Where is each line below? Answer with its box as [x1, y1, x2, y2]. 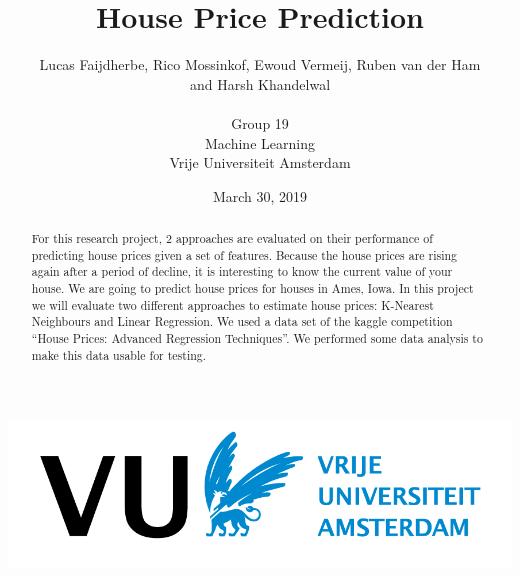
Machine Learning [205, 132, 315, 153]
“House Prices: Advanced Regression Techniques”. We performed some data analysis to [31, 330, 483, 347]
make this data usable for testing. [31, 346, 207, 363]
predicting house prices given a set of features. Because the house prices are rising [31, 246, 458, 263]
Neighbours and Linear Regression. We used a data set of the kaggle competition [31, 313, 453, 330]
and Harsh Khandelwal [189, 73, 331, 94]
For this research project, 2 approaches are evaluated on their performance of [31, 230, 433, 247]
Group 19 [231, 112, 289, 133]
